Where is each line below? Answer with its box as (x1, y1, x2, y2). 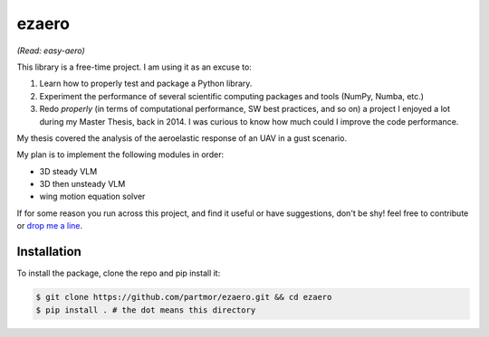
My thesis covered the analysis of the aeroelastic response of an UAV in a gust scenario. (16, 132, 348, 144)
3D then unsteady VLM (39, 179, 126, 190)
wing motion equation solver (39, 191, 146, 202)
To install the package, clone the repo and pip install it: (16, 267, 221, 279)
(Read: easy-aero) (16, 45, 85, 56)
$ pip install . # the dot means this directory (35, 304, 256, 315)
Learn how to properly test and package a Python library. (39, 78, 253, 89)
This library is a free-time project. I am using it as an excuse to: (16, 61, 253, 72)
